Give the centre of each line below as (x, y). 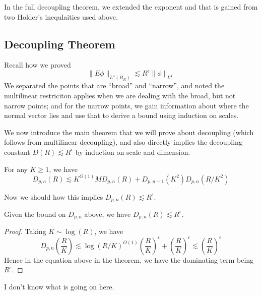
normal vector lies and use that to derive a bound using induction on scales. (121, 115)
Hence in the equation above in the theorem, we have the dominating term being (129, 259)
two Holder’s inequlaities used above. (61, 16)
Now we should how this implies (54, 196)
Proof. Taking (25, 231)
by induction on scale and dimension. (133, 152)
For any (16, 169)
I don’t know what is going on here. (59, 286)
